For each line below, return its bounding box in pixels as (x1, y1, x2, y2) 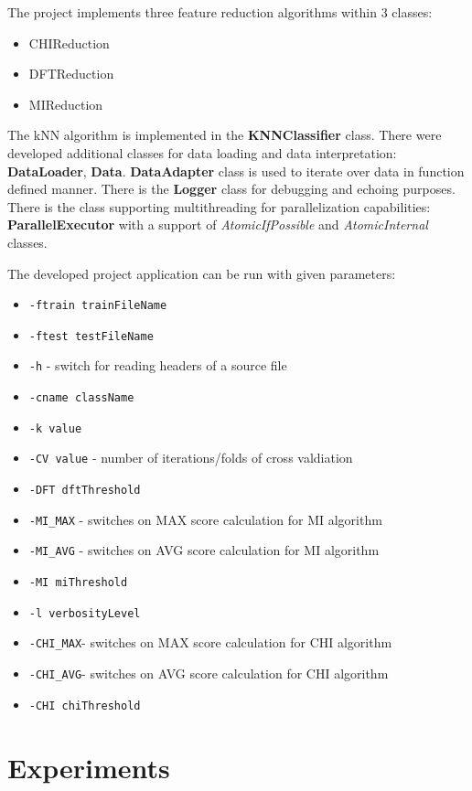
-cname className (28, 391, 134, 405)
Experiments (7, 748, 170, 786)
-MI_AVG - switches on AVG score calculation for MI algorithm (28, 540, 380, 560)
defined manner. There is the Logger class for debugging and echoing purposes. (7, 179, 456, 198)
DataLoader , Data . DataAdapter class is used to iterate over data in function (7, 161, 465, 180)
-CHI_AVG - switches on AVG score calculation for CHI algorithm (28, 664, 389, 682)
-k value (28, 422, 82, 435)
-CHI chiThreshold (28, 699, 141, 712)
